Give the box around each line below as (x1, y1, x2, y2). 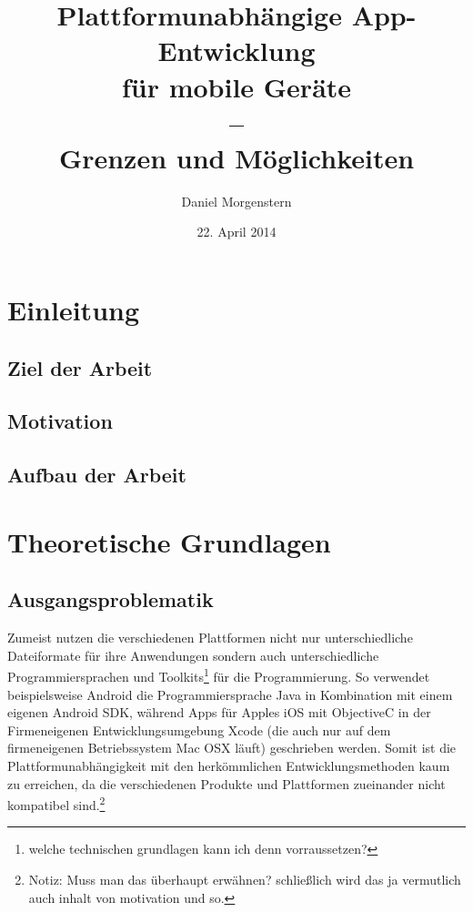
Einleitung (7, 291, 140, 329)
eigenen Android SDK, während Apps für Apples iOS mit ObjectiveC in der (7, 703, 431, 722)
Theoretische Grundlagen (7, 522, 331, 560)
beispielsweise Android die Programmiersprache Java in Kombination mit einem (7, 684, 453, 704)
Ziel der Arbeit (7, 353, 153, 381)
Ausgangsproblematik (7, 585, 214, 613)
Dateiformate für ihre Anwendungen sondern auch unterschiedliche (7, 645, 379, 664)
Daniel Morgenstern (181, 191, 292, 210)
